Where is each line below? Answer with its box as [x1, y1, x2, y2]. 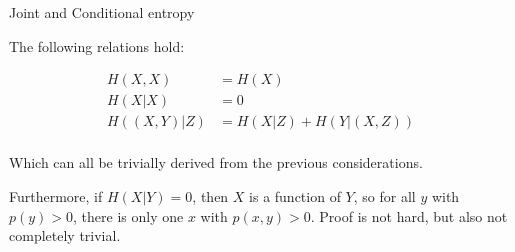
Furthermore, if [9, 185, 103, 206]
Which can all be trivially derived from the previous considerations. [9, 152, 423, 173]
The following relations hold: [9, 35, 185, 56]
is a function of [249, 185, 341, 206]
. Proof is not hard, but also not [310, 205, 508, 226]
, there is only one [73, 205, 184, 226]
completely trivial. [9, 225, 121, 246]
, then [192, 185, 229, 206]
